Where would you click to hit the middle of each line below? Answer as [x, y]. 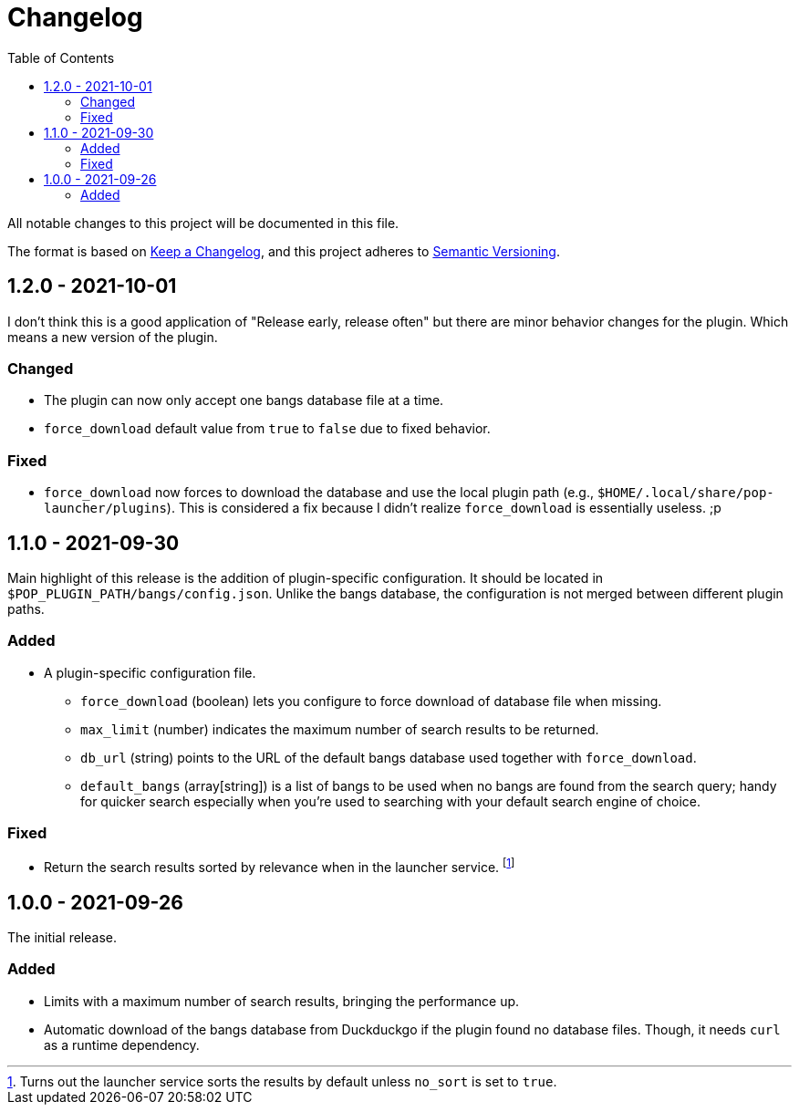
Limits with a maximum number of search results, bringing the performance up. [282, 1001]
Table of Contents [61, 57]
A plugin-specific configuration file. [150, 672]
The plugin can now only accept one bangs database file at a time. [244, 400]
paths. [26, 608]
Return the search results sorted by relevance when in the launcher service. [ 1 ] [280, 866]
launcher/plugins [105, 509]
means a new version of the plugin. [113, 337]
